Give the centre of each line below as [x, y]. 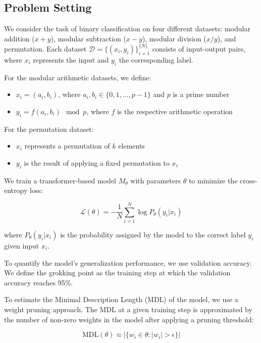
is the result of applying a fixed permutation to [97, 162]
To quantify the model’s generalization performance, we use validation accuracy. [128, 262]
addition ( [19, 38]
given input [22, 245]
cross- [249, 180]
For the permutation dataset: [49, 129]
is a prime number [201, 94]
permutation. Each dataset [45, 48]
